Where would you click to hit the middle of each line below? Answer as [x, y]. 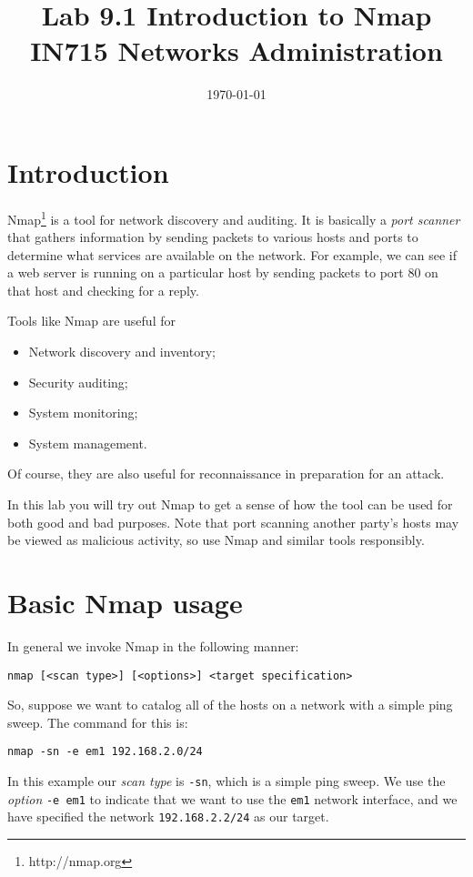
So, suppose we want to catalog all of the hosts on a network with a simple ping [230, 705]
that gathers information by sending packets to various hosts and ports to [213, 237]
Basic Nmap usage [125, 602]
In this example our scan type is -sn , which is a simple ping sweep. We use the [226, 781]
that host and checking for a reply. [103, 290]
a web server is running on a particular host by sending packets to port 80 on [223, 272]
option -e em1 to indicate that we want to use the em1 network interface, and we [232, 798]
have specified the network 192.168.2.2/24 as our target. [168, 817]
